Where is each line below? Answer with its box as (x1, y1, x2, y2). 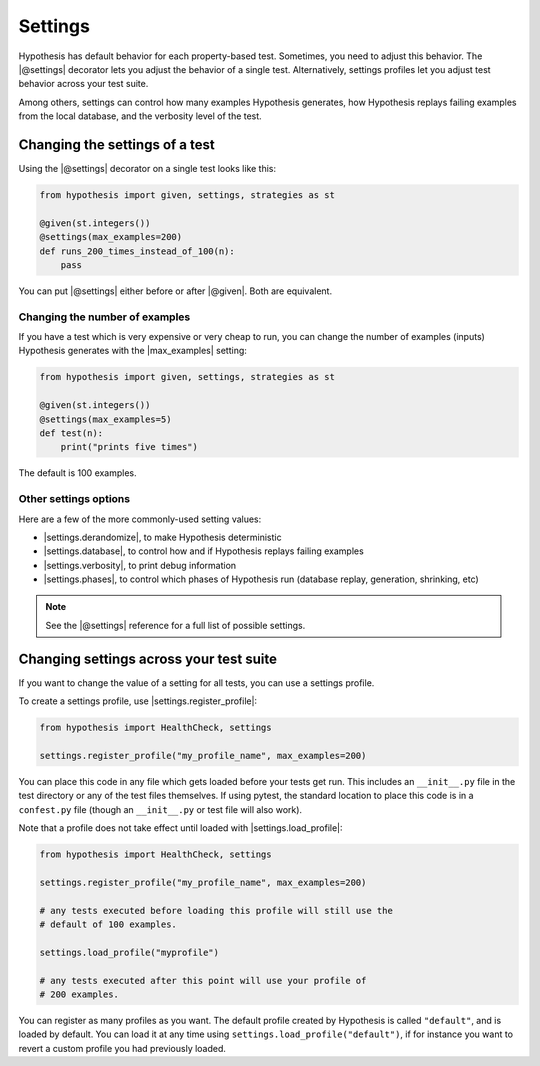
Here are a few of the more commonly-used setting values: (18, 513, 262, 525)
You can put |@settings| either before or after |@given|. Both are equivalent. (18, 285, 333, 297)
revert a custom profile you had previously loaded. (18, 1042, 227, 1054)
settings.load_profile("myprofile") (39, 946, 220, 958)
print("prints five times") (60, 441, 199, 453)
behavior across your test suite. (18, 78, 149, 90)
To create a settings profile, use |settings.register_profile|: (18, 695, 258, 707)
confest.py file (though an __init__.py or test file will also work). (18, 803, 303, 815)
